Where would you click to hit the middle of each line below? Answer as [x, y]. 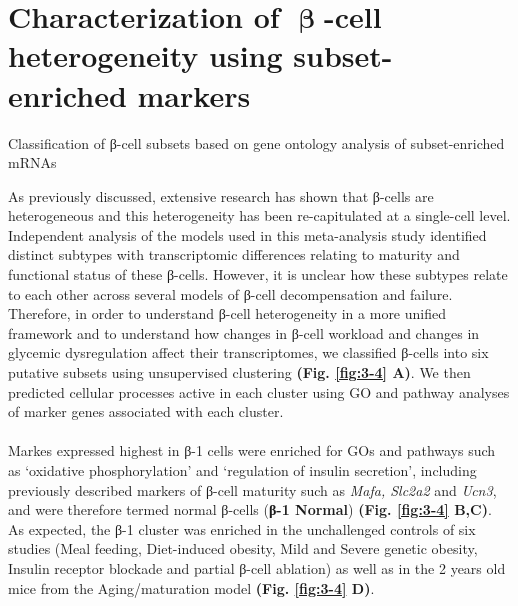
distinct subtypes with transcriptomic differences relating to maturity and [234, 254]
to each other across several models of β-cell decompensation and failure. [230, 293]
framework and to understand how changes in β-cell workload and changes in [244, 332]
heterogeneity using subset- [200, 55]
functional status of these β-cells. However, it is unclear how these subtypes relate [258, 274]
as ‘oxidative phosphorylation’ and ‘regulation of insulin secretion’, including [242, 470]
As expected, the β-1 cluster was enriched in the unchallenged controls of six [242, 528]
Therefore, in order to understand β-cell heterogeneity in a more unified [227, 313]
